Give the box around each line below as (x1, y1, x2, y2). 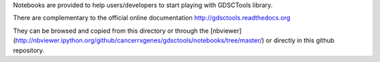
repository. (13, 46, 45, 54)
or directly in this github (265, 36, 335, 45)
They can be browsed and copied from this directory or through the (13, 26, 209, 35)
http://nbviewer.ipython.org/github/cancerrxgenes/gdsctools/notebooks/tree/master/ (15, 36, 262, 45)
